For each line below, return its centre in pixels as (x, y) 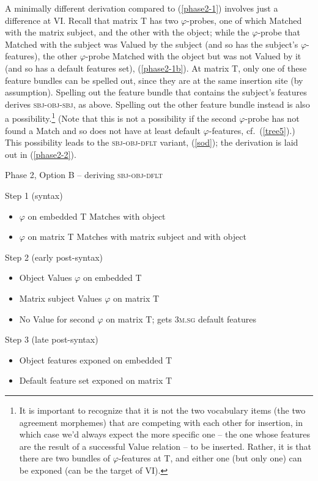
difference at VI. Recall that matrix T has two (92, 20)
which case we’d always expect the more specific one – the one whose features (165, 434)
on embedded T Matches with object (97, 216)
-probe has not (272, 118)
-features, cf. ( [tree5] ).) (252, 130)
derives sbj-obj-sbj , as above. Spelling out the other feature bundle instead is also (157, 104)
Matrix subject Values (61, 298)
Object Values (46, 278)
